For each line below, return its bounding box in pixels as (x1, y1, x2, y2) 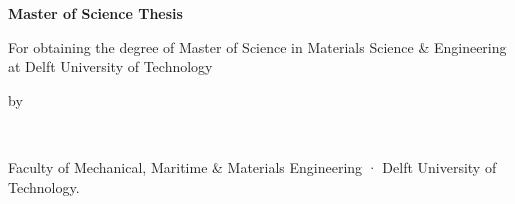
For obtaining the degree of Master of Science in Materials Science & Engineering (8, 36, 507, 57)
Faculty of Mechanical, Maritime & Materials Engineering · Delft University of (8, 156, 497, 177)
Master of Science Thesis (8, 3, 183, 23)
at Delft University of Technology (8, 56, 213, 77)
